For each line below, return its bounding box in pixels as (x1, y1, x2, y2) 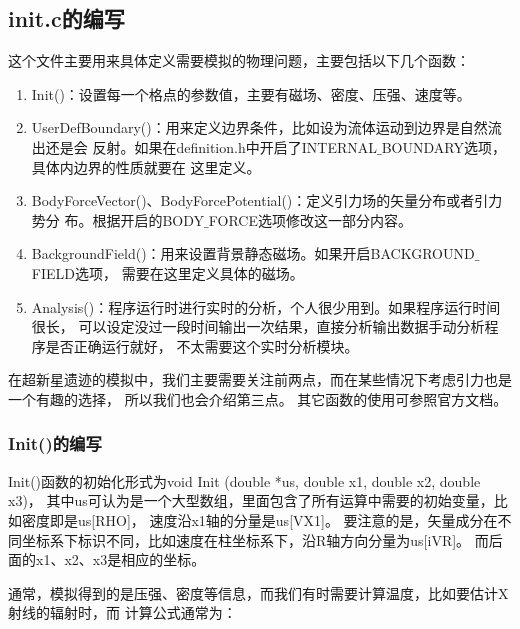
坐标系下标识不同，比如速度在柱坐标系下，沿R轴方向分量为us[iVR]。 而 (21, 529, 489, 550)
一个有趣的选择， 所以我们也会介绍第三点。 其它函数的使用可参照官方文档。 (8, 388, 508, 409)
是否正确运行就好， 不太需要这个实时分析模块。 (45, 335, 359, 356)
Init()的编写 (8, 431, 102, 456)
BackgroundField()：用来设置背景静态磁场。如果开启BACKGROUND (31, 243, 475, 264)
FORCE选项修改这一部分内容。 (208, 209, 412, 230)
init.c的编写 (8, 3, 125, 34)
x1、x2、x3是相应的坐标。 (35, 549, 206, 570)
